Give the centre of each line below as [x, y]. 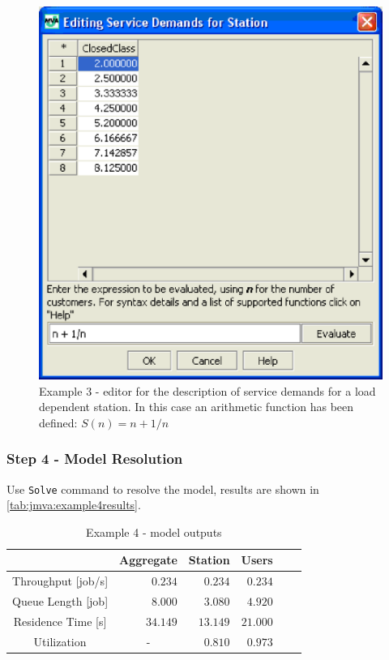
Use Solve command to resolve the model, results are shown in [163, 489]
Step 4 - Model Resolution [95, 459]
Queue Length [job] [60, 601]
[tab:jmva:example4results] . [74, 505]
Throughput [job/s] [60, 581]
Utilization [60, 641]
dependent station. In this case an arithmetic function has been [197, 407]
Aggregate [148, 560]
